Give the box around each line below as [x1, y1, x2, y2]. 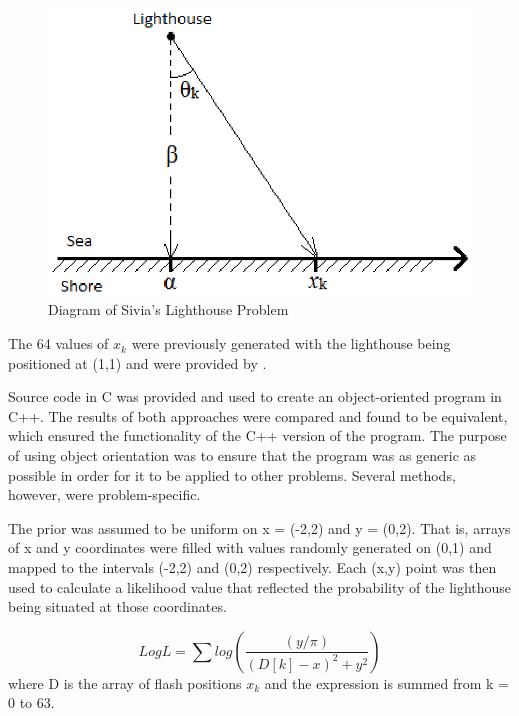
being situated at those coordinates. [8, 596, 227, 617]
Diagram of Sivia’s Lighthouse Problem [48, 299, 289, 320]
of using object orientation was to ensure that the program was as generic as [8, 445, 477, 466]
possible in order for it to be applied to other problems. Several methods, [8, 464, 456, 485]
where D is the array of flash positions [8, 672, 242, 693]
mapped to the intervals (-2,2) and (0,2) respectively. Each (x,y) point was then [8, 556, 497, 577]
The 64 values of [8, 333, 109, 354]
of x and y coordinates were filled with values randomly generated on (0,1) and [8, 537, 492, 558]
